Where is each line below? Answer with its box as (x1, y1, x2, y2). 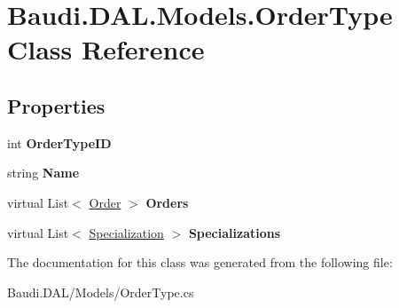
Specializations (188, 223, 281, 241)
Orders (145, 193, 189, 211)
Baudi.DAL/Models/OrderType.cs (7, 282, 194, 301)
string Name (7, 163, 80, 182)
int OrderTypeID (7, 133, 112, 152)
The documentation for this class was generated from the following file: (7, 253, 393, 272)
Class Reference (7, 31, 205, 67)
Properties (7, 91, 106, 119)
